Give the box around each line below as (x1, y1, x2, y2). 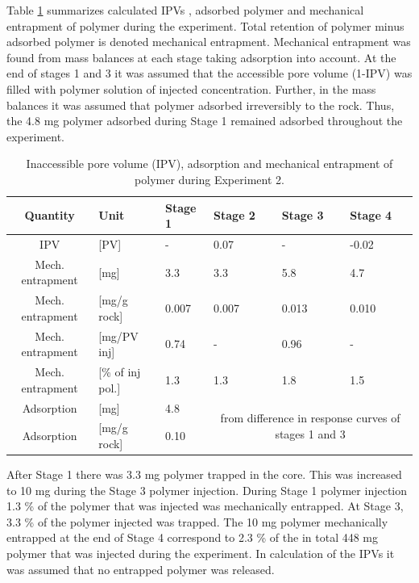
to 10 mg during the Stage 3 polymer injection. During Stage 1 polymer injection (6, 481, 407, 498)
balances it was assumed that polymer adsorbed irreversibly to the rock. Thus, (6, 96, 395, 113)
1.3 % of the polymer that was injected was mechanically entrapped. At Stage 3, (6, 497, 404, 514)
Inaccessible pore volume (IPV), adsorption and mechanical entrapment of (26, 155, 393, 172)
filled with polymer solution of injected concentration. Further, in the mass (6, 80, 376, 97)
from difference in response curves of (220, 409, 400, 426)
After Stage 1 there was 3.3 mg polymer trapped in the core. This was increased (6, 466, 402, 483)
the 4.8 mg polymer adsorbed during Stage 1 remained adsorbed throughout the (6, 112, 403, 129)
